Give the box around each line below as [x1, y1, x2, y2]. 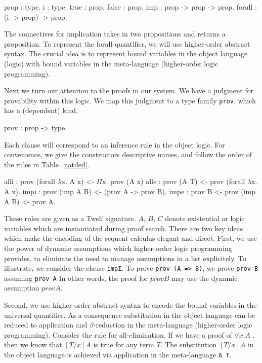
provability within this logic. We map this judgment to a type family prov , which [4, 95, 256, 105]
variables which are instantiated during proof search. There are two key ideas [4, 223, 243, 233]
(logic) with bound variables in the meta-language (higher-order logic [4, 58, 219, 68]
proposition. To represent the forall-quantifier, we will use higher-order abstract [4, 38, 250, 49]
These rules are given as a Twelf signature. [4, 213, 136, 224]
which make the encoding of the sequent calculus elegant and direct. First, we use [4, 233, 257, 243]
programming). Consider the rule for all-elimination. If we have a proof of [4, 329, 232, 340]
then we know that [4, 339, 62, 350]
